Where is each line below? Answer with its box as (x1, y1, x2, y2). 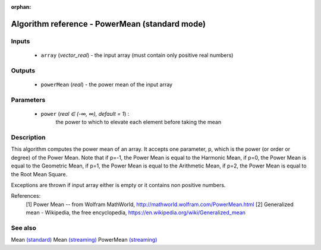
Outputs (11, 66, 36, 74)
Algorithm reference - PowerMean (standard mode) (11, 18, 206, 29)
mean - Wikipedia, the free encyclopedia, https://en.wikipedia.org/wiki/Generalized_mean (26, 209, 246, 216)
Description (11, 134, 46, 142)
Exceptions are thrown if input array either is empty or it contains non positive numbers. (11, 181, 226, 188)
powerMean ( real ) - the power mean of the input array (40, 81, 172, 88)
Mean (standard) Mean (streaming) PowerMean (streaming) (11, 236, 158, 243)
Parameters (11, 96, 46, 104)
